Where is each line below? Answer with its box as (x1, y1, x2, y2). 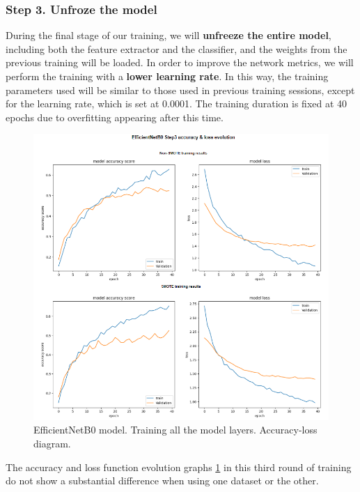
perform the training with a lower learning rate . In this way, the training (6, 69, 329, 83)
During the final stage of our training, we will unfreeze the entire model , (6, 28, 331, 43)
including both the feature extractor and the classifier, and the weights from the (6, 41, 347, 56)
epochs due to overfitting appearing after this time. (6, 109, 224, 124)
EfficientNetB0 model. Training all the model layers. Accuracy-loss (33, 422, 318, 437)
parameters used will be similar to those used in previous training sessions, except (6, 82, 355, 97)
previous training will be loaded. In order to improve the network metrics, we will (6, 55, 354, 70)
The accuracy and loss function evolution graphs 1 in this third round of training (6, 459, 352, 474)
